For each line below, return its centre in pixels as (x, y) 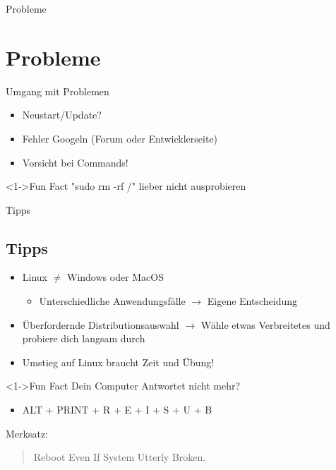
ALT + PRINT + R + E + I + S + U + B (117, 410)
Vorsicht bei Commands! (75, 162)
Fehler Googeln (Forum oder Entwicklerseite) (120, 138)
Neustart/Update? (62, 115)
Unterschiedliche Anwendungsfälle (112, 301)
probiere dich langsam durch (84, 338)
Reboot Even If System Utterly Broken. (120, 457)
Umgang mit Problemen (58, 91)
